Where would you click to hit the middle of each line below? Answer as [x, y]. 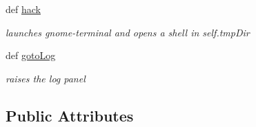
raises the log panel [46, 78]
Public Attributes [70, 115]
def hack [23, 9]
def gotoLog [31, 55]
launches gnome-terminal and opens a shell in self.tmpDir [128, 32]
